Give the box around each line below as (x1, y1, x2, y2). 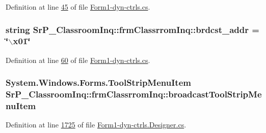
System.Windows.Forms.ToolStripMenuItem (6, 76, 191, 89)
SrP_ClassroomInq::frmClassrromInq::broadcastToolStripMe (6, 88, 262, 101)
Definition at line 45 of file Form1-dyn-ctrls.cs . (6, 2, 150, 12)
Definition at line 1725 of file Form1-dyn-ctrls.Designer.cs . (6, 119, 187, 130)
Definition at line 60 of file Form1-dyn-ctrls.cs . (6, 54, 150, 65)
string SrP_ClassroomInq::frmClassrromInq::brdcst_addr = (6, 23, 259, 36)
